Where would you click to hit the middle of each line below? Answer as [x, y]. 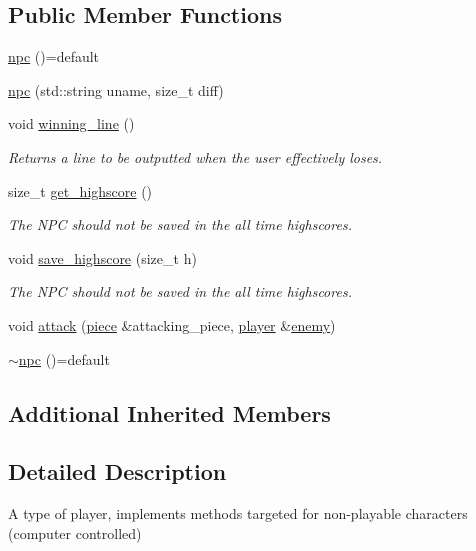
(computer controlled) [75, 532]
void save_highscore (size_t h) [102, 257]
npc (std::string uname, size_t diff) [116, 89]
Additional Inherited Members [169, 412]
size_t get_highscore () [80, 190]
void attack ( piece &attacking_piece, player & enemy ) [172, 324]
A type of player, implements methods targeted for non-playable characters [238, 513]
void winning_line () [71, 123]
